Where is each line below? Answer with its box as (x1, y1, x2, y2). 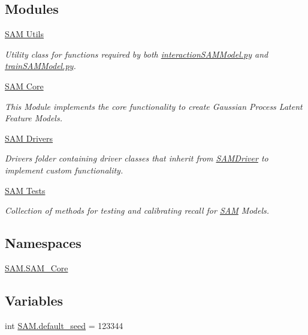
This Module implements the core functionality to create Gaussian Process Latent (5, 100, 303, 112)
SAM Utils (5, 28, 44, 40)
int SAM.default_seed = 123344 (5, 319, 123, 331)
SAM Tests (5, 184, 46, 196)
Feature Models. (5, 112, 62, 124)
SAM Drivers (5, 131, 53, 144)
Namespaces (5, 234, 81, 252)
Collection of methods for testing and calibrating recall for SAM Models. (5, 204, 269, 217)
